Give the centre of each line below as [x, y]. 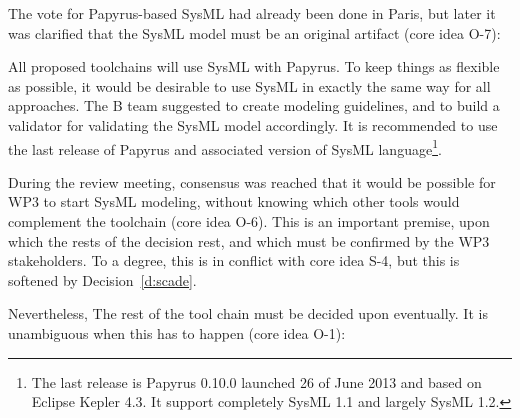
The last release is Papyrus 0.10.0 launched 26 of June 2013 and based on [256, 381]
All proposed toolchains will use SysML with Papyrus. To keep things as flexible [254, 66]
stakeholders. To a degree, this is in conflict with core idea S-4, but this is [234, 260]
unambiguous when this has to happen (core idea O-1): [177, 332]
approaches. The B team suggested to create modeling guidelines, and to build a [254, 105]
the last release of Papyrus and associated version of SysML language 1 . [225, 147]
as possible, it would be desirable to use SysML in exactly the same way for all [249, 85]
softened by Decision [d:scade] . [102, 279]
